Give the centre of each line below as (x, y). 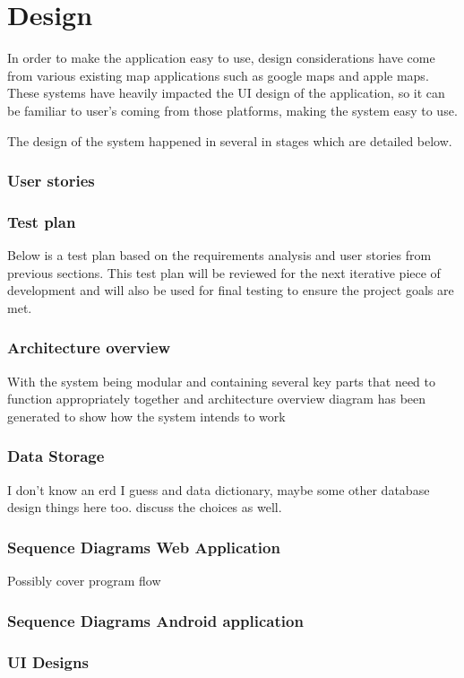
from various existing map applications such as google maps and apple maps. (218, 75)
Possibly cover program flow (84, 581)
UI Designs (48, 661)
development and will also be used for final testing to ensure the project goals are (231, 290)
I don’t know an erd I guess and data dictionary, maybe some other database (219, 489)
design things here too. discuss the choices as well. (145, 507)
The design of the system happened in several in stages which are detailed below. (230, 140)
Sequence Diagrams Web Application (144, 547)
